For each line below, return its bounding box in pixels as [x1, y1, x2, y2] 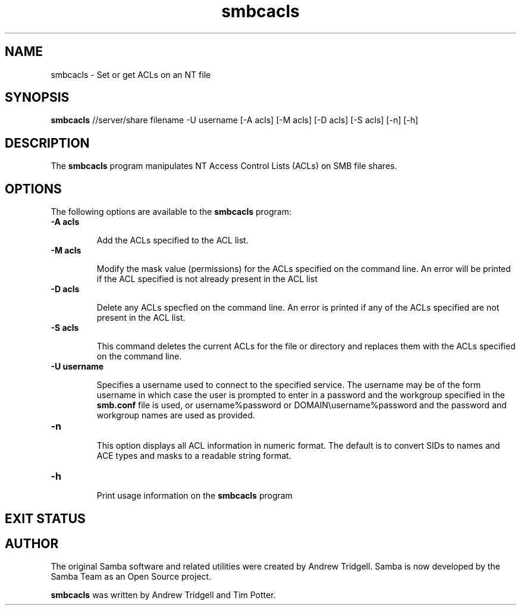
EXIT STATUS [5, 511, 86, 526]
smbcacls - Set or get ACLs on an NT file [51, 69, 211, 80]
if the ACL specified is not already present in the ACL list [96, 274, 318, 284]
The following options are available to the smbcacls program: [51, 207, 292, 217]
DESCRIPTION [5, 135, 90, 151]
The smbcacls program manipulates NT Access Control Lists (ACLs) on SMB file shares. [51, 161, 397, 171]
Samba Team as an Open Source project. [51, 571, 212, 582]
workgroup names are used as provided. [96, 410, 255, 421]
